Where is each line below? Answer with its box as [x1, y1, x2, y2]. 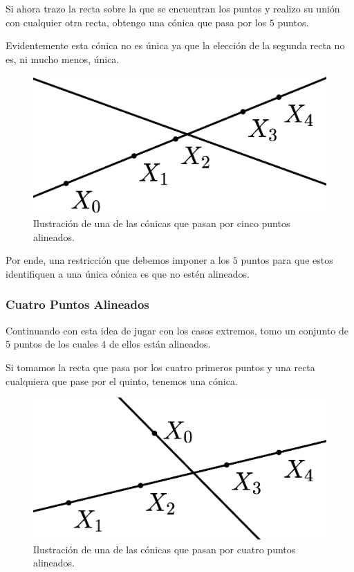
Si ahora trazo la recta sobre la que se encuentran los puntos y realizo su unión [6, 1, 340, 15]
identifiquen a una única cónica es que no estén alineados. [6, 266, 250, 280]
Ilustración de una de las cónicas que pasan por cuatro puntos [33, 542, 296, 556]
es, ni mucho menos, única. [6, 51, 120, 66]
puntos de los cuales [13, 337, 98, 351]
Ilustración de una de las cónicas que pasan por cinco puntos [33, 216, 290, 231]
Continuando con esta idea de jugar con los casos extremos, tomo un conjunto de [6, 323, 348, 337]
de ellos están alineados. [109, 337, 211, 351]
